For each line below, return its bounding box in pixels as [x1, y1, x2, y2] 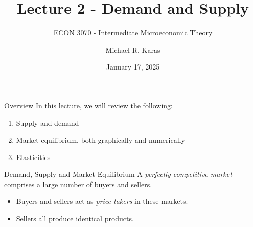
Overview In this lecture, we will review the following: [4, 100, 173, 110]
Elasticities [16, 151, 51, 162]
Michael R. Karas [105, 44, 160, 55]
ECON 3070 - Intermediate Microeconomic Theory [53, 27, 213, 38]
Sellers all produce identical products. [16, 213, 134, 224]
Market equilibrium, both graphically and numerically [16, 134, 185, 145]
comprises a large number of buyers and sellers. [4, 178, 152, 189]
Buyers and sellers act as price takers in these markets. [16, 196, 188, 207]
